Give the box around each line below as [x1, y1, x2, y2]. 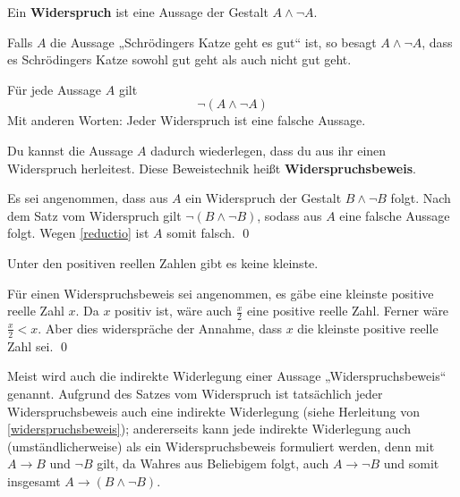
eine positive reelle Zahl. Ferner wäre [246, 301, 449, 320]
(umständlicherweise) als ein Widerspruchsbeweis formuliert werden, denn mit [7, 436, 435, 455]
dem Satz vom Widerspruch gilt [7, 206, 182, 224]
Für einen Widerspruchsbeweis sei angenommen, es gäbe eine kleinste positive [7, 283, 434, 302]
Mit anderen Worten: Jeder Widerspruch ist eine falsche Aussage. [7, 111, 366, 130]
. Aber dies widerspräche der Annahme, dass [38, 318, 282, 337]
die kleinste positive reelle [297, 318, 439, 337]
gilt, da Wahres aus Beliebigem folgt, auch [97, 454, 329, 473]
